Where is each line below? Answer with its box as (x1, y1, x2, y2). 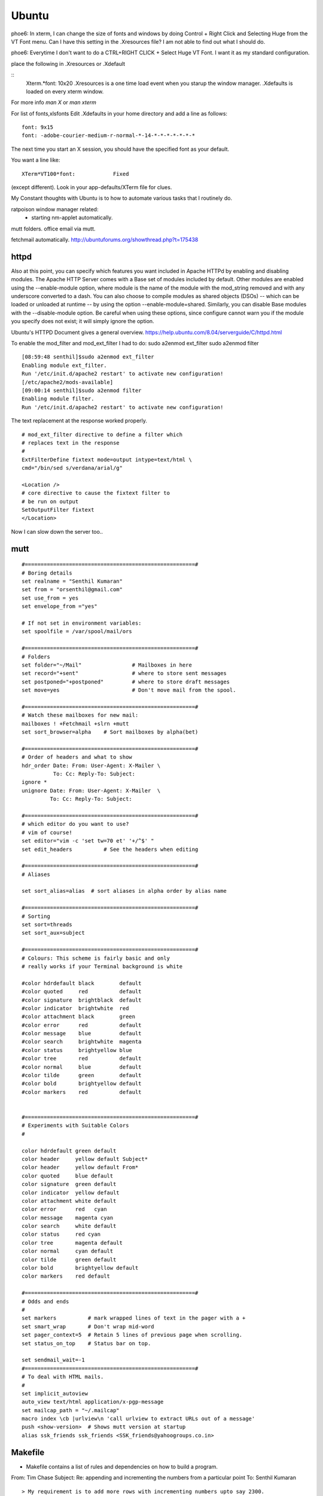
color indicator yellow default (22, 1189, 120, 1196)
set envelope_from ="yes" (22, 603, 98, 610)
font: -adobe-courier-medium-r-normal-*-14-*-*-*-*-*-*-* (22, 132, 196, 139)
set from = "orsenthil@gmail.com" (22, 586, 123, 593)
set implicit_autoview (22, 1390, 89, 1397)
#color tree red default (22, 1055, 142, 1062)
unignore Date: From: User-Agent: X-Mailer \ (22, 787, 161, 794)
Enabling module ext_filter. (22, 362, 107, 369)
